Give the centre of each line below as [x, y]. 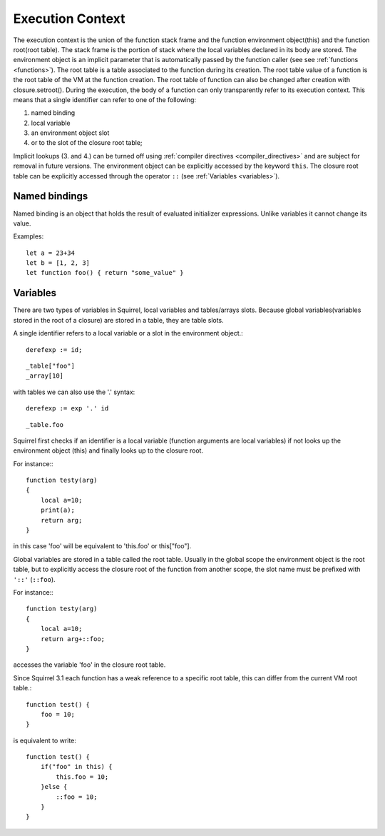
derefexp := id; [54, 349]
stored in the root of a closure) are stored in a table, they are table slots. [118, 320]
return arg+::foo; [73, 639]
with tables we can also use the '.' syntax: [74, 392]
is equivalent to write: [45, 740]
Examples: [29, 236]
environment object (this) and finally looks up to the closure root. [108, 450]
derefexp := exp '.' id [67, 408]
